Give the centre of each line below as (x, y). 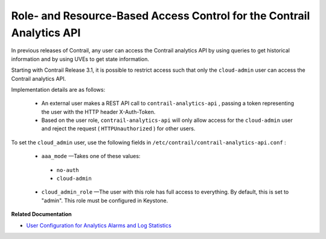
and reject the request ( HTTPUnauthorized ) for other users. (118, 129)
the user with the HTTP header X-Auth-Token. (98, 112)
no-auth (68, 170)
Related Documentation (41, 214)
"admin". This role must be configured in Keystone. (105, 200)
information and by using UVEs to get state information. (80, 59)
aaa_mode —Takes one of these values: (91, 156)
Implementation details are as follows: (58, 89)
